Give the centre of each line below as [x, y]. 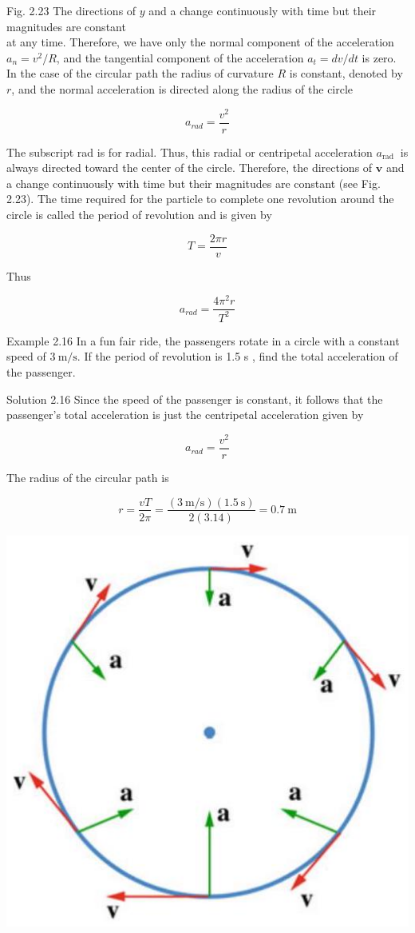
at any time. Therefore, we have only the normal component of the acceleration [200, 42]
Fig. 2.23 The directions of [71, 10]
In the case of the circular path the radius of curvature [140, 73]
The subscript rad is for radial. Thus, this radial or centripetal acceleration [190, 152]
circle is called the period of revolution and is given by [139, 215]
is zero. [379, 57]
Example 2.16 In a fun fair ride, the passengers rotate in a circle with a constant [203, 340]
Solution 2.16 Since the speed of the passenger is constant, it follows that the [195, 399]
